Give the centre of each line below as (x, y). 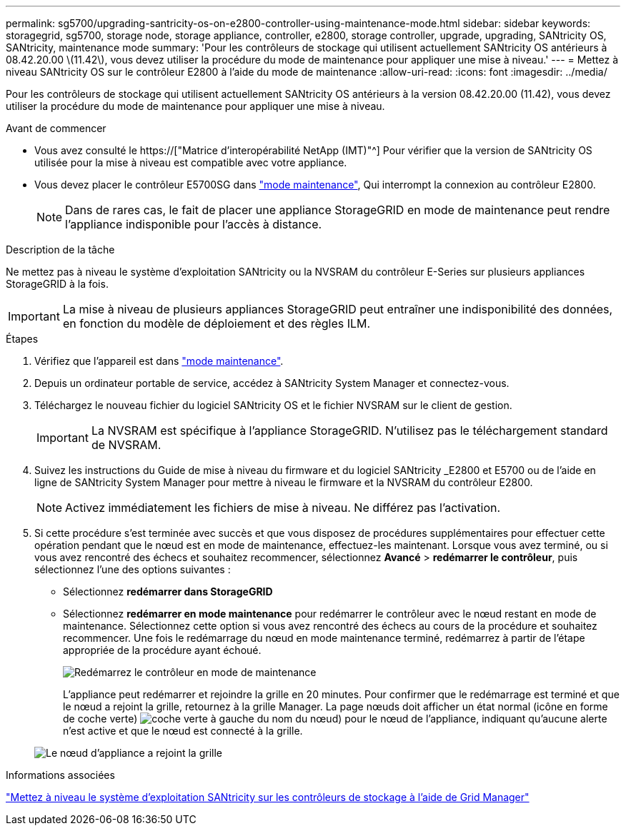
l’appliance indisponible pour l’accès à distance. (194, 224)
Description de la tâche (60, 250)
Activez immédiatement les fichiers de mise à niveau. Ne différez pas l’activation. (283, 508)
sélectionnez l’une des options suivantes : (133, 569)
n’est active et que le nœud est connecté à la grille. (183, 731)
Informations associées (60, 775)
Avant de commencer (56, 128)
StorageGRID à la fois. (57, 284)
